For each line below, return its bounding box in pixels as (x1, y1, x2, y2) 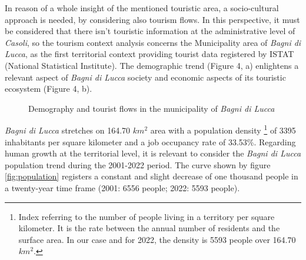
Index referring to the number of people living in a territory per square (18, 210, 275, 222)
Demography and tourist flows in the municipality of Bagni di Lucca (28, 102, 275, 114)
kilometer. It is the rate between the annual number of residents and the (18, 222, 280, 234)
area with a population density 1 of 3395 (150, 122, 296, 136)
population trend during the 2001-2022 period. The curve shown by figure (5, 158, 271, 171)
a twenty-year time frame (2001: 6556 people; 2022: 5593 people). (5, 181, 240, 194)
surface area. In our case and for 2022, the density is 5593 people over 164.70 (18, 233, 296, 245)
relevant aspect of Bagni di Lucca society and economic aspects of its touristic (5, 71, 286, 83)
